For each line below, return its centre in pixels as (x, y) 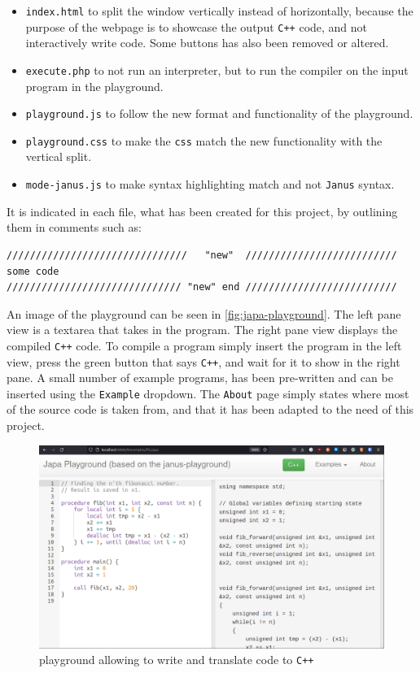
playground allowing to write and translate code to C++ (177, 660)
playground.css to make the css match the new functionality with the (204, 140)
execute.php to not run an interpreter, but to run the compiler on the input (217, 69)
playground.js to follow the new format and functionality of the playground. (219, 113)
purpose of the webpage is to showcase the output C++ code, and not (197, 26)
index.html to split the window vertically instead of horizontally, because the (219, 11)
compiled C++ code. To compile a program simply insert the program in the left (204, 345)
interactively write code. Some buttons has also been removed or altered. (207, 43)
